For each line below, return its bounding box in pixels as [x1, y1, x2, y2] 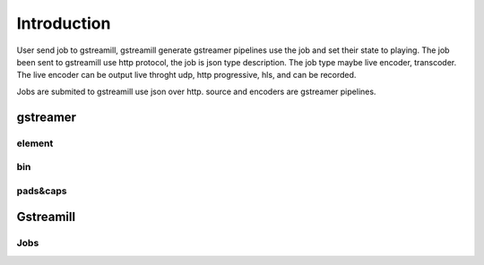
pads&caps [16, 184, 67, 197]
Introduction [16, 13, 111, 33]
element [16, 137, 54, 150]
